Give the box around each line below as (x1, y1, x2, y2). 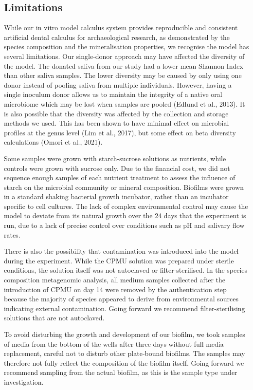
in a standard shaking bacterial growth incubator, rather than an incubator (4, 191, 229, 202)
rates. (4, 229, 20, 240)
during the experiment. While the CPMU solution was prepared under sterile (4, 255, 234, 265)
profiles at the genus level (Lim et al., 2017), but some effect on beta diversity (4, 127, 236, 137)
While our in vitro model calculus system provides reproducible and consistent (4, 22, 238, 33)
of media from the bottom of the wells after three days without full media (4, 338, 224, 349)
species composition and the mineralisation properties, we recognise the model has (4, 41, 249, 52)
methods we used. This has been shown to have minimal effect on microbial (4, 118, 229, 128)
